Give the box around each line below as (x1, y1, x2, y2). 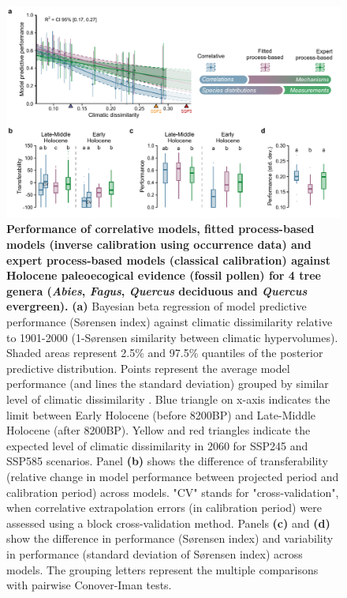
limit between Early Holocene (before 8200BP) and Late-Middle (6, 406, 316, 423)
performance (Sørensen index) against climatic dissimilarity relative (6, 314, 333, 330)
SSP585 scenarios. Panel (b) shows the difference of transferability (6, 453, 328, 469)
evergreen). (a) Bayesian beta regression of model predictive (6, 298, 307, 314)
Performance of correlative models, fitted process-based (6, 220, 315, 237)
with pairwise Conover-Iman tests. (6, 577, 172, 593)
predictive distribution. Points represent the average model (6, 359, 290, 376)
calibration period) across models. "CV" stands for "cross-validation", (6, 483, 339, 500)
